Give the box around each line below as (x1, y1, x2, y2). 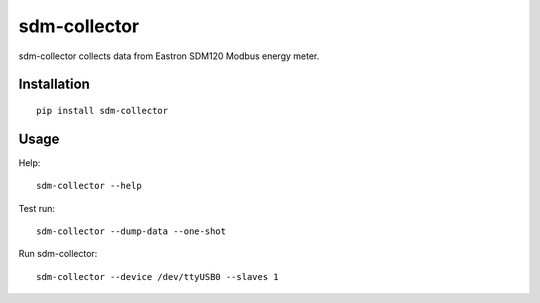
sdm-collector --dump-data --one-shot (36, 226, 227, 237)
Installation (18, 76, 90, 93)
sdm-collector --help (36, 180, 142, 192)
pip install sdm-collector (36, 105, 169, 116)
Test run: (18, 202, 55, 214)
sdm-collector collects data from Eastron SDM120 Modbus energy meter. (18, 50, 320, 62)
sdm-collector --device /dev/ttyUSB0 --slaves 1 (36, 271, 279, 282)
